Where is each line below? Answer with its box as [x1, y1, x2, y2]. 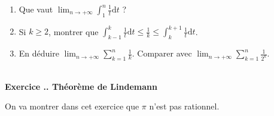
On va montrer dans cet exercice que [5, 100, 139, 112]
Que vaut [19, 3, 53, 15]
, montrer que [48, 25, 99, 37]
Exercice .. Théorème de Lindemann [5, 80, 157, 92]
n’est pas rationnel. [149, 100, 220, 112]
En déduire [19, 47, 59, 59]
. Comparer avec [132, 47, 192, 59]
